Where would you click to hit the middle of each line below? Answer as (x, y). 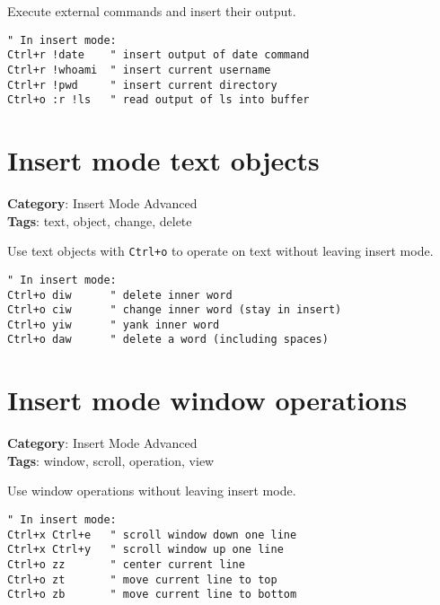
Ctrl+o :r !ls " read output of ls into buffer (158, 100)
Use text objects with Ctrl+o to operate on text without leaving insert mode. (220, 251)
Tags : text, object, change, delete (100, 220)
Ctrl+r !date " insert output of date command (158, 55)
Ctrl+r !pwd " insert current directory (142, 85)
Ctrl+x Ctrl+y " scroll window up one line (145, 550)
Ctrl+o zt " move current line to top (142, 579)
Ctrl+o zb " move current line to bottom (152, 595)
